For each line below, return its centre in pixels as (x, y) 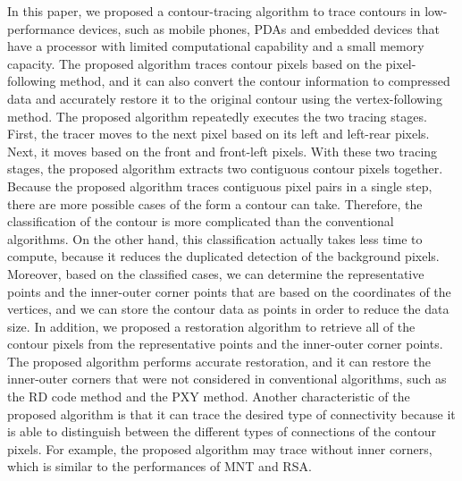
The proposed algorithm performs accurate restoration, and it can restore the (219, 361)
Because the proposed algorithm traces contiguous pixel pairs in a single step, (220, 186)
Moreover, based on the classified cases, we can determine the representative (216, 273)
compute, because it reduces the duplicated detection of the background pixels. (223, 256)
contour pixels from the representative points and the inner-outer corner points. (225, 344)
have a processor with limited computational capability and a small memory (216, 46)
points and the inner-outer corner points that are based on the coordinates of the (229, 291)
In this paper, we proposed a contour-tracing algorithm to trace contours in (214, 11)
